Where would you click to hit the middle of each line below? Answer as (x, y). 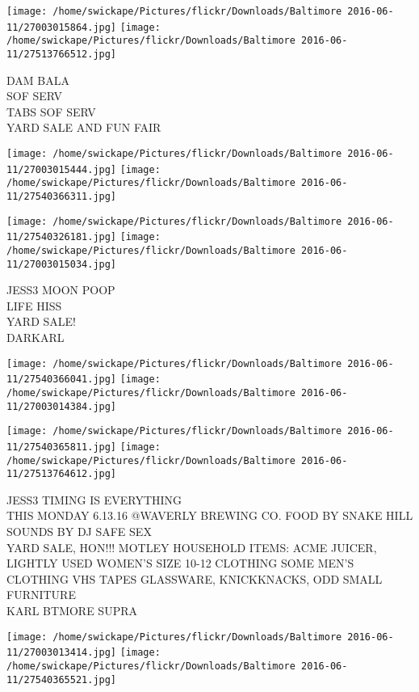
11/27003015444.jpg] (62, 169)
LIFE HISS (34, 305)
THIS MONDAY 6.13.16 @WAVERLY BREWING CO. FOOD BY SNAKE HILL (210, 515)
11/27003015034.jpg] (62, 264)
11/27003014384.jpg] (62, 406)
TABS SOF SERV (51, 111)
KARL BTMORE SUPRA (72, 611)
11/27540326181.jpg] (62, 237)
